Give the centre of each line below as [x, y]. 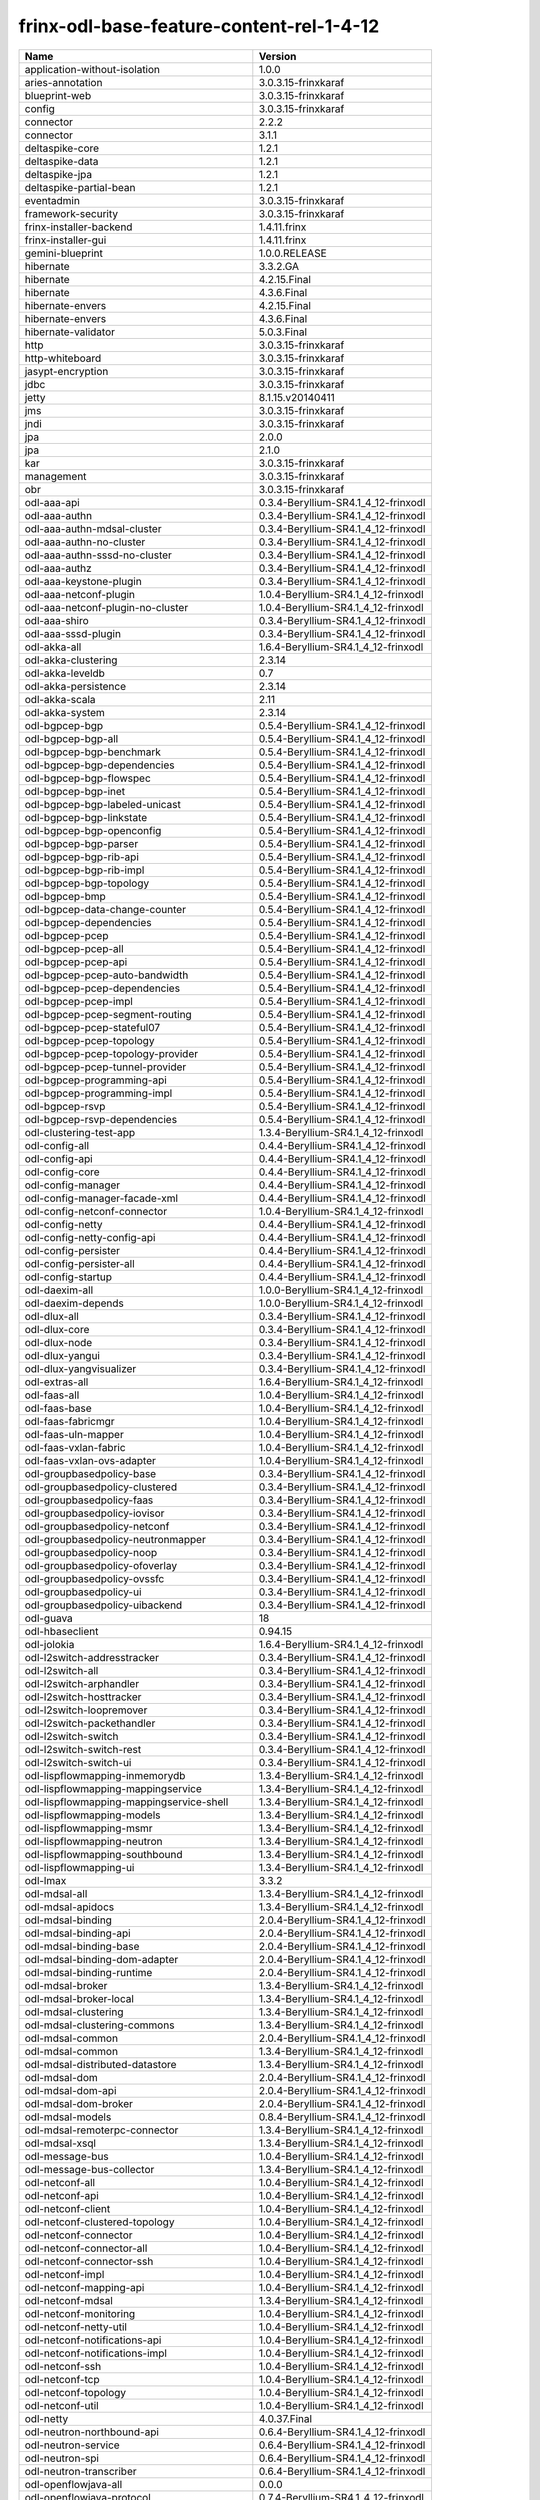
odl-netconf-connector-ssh [89, 2261]
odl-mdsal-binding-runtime [88, 1972]
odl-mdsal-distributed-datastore [100, 2064]
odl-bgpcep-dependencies [88, 922]
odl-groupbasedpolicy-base [90, 1473]
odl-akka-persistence [75, 686]
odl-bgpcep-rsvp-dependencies [101, 1119]
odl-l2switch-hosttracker [83, 1697]
